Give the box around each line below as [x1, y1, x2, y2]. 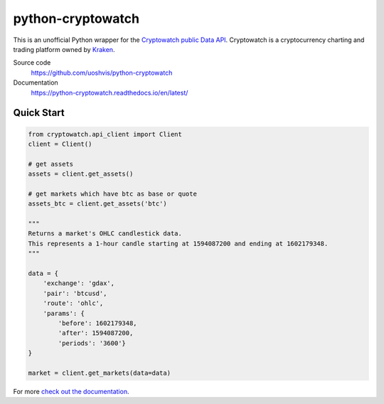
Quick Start [13, 107, 65, 119]
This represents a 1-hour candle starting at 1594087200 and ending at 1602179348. [28, 239, 329, 248]
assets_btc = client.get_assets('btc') [28, 200, 167, 208]
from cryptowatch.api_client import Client [28, 130, 183, 138]
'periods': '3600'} [58, 339, 126, 347]
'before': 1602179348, [58, 319, 138, 327]
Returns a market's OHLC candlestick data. [28, 230, 183, 238]
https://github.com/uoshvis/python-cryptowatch [31, 68, 173, 77]
